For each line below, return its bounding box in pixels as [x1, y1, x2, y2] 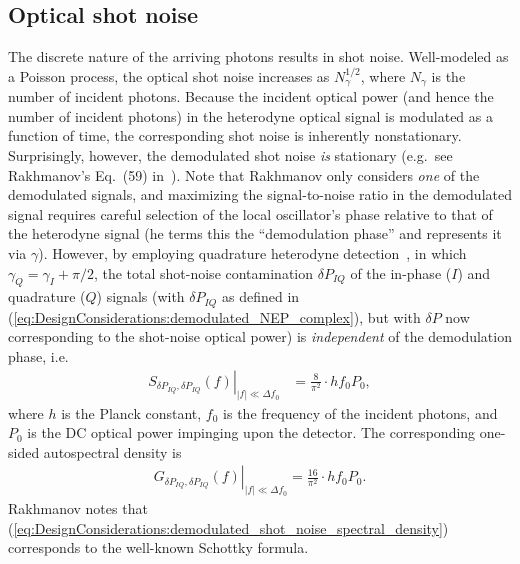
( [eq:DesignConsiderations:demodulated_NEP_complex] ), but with [8, 306, 421, 327]
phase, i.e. [8, 346, 69, 367]
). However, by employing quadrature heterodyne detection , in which [38, 243, 467, 263]
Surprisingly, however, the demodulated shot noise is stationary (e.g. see [8, 145, 453, 166]
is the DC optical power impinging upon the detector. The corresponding [27, 422, 476, 443]
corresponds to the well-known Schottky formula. [8, 537, 309, 558]
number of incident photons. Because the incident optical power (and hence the [8, 86, 494, 107]
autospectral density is [43, 441, 182, 462]
